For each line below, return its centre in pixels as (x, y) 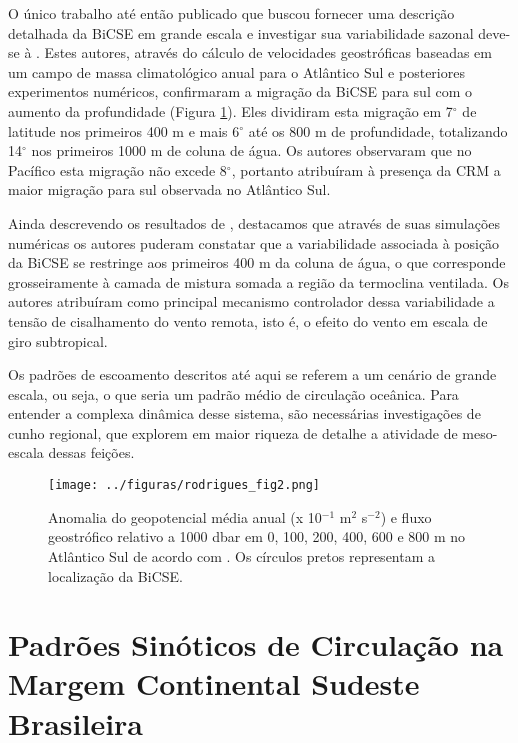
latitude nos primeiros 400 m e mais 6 (124, 130)
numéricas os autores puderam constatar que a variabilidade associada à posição (254, 242)
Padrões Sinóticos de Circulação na (256, 644)
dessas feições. (91, 452)
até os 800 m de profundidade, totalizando (378, 130)
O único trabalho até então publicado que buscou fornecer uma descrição (231, 13)
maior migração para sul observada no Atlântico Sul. (169, 189)
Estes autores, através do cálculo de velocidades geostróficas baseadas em (268, 52)
